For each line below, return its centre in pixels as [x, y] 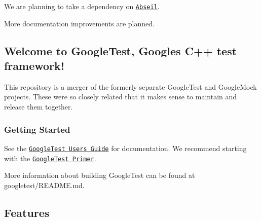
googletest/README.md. [44, 185]
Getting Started [37, 129]
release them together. [39, 107]
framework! [34, 66]
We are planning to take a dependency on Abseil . [82, 6]
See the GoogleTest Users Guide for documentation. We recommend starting [125, 148]
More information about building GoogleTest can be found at [100, 175]
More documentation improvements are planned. [79, 23]
